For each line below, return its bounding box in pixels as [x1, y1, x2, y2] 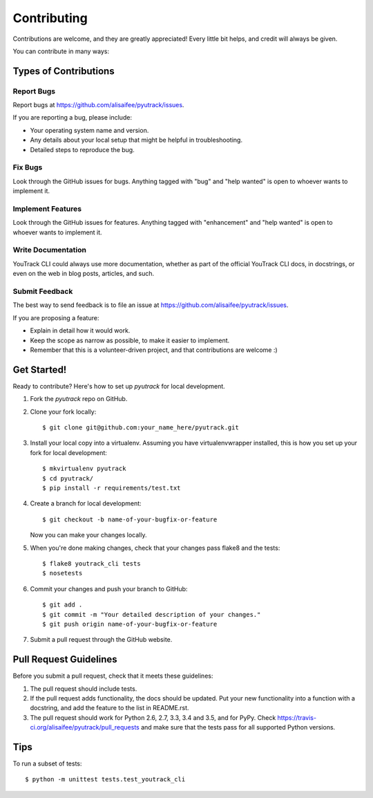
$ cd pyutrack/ [42, 474, 94, 482]
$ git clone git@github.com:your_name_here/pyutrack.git [42, 424, 240, 432]
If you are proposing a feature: [12, 313, 99, 322]
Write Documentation [12, 245, 86, 255]
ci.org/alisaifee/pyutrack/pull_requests [30, 723, 140, 732]
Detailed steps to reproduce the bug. [30, 145, 135, 154]
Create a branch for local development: [30, 499, 142, 508]
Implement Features [12, 204, 82, 214]
